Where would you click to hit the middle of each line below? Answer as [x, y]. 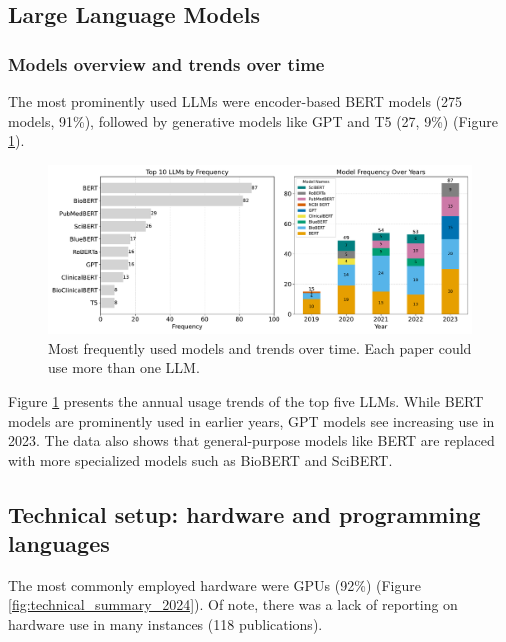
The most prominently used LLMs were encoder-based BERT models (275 [235, 101]
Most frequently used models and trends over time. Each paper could [260, 347]
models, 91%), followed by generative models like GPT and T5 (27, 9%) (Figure [253, 120]
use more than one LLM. [124, 367]
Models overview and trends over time [166, 63]
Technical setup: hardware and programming [244, 513]
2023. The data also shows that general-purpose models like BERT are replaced [251, 440]
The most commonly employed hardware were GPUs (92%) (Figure [214, 584]
